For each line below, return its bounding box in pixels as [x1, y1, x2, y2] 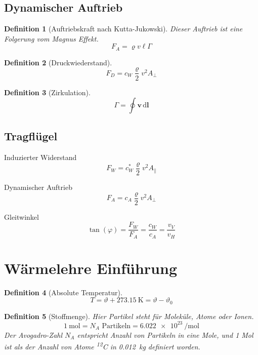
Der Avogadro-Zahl [4, 329, 63, 340]
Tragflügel [4, 128, 58, 144]
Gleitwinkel [4, 211, 39, 222]
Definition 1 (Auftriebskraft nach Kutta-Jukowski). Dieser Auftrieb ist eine [4, 23, 243, 34]
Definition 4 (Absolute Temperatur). [4, 287, 122, 297]
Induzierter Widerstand [4, 152, 77, 163]
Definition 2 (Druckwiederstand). [4, 57, 112, 67]
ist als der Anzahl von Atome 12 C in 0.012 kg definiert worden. [4, 340, 200, 352]
